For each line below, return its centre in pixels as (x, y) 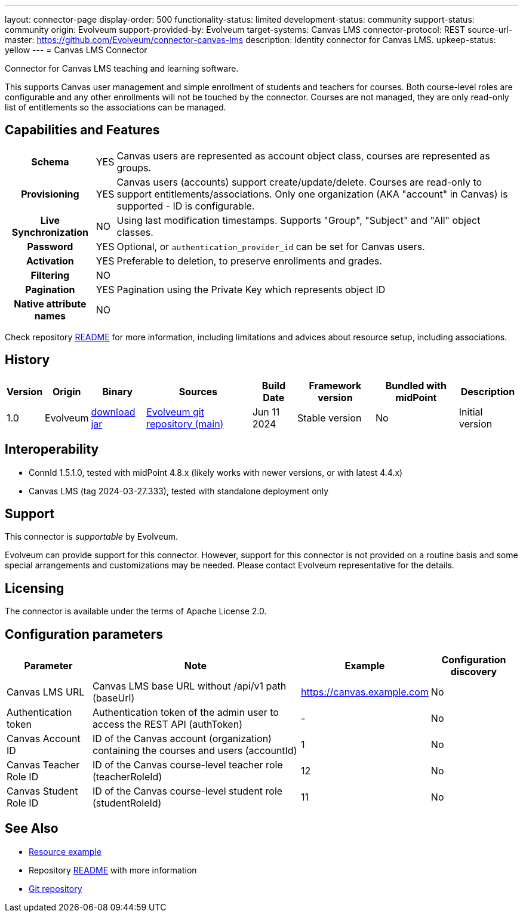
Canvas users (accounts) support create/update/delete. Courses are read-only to (299, 182)
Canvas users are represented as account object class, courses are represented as (303, 156)
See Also (32, 829)
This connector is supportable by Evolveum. (91, 537)
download (113, 412)
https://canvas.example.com (365, 692)
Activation (50, 261)
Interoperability (52, 450)
